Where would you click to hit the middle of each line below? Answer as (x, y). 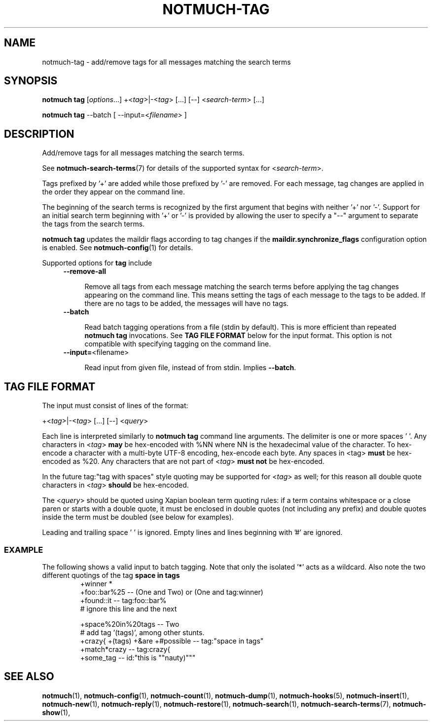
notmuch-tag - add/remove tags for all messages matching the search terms (166, 62)
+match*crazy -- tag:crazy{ (125, 649)
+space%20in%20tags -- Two (130, 624)
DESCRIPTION (39, 134)
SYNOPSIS (31, 81)
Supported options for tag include (97, 263)
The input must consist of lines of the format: (115, 406)
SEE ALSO (29, 677)
